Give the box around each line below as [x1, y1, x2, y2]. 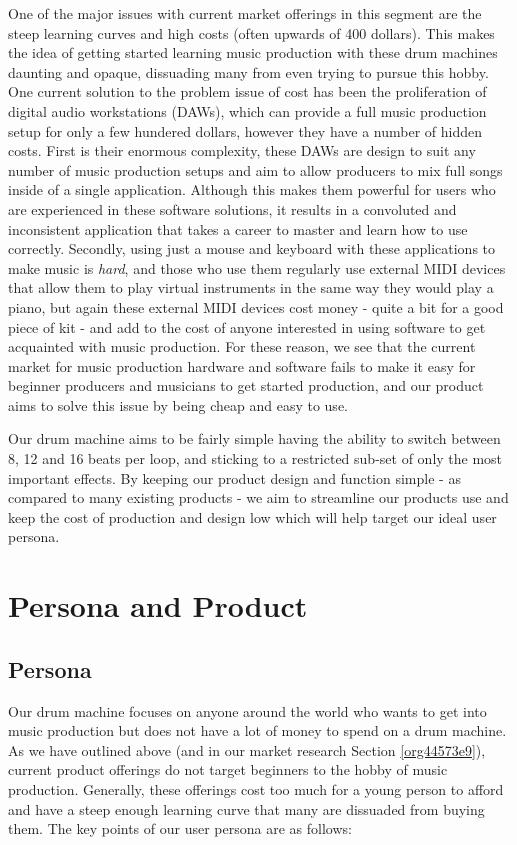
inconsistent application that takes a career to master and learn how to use [8, 218, 468, 239]
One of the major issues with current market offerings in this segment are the [8, 3, 482, 23]
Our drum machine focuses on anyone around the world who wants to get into [8, 700, 487, 721]
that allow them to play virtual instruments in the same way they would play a [8, 277, 494, 298]
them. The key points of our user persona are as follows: [8, 818, 352, 839]
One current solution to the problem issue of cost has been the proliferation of [8, 81, 487, 102]
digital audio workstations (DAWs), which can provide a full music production [8, 100, 487, 121]
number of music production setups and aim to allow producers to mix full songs [8, 159, 503, 180]
